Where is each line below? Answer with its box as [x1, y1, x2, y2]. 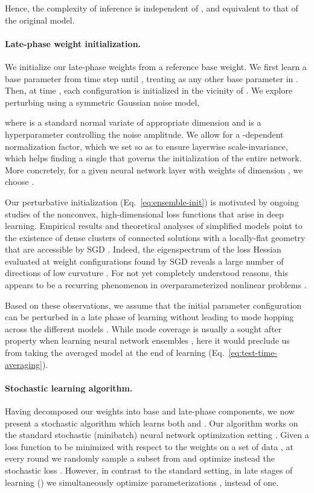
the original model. [5, 13, 75, 26]
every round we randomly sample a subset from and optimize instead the [5, 452, 275, 465]
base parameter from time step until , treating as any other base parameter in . [5, 72, 298, 85]
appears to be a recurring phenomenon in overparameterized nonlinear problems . [5, 279, 307, 291]
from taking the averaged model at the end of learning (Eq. [5, 346, 225, 359]
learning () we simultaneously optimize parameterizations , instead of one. [5, 475, 279, 488]
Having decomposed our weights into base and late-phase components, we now [5, 405, 295, 417]
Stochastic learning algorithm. [5, 381, 133, 394]
